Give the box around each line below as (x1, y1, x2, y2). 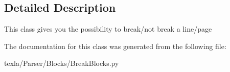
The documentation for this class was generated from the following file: (4, 40, 226, 51)
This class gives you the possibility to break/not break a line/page (4, 23, 212, 34)
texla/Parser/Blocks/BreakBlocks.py (4, 58, 119, 68)
